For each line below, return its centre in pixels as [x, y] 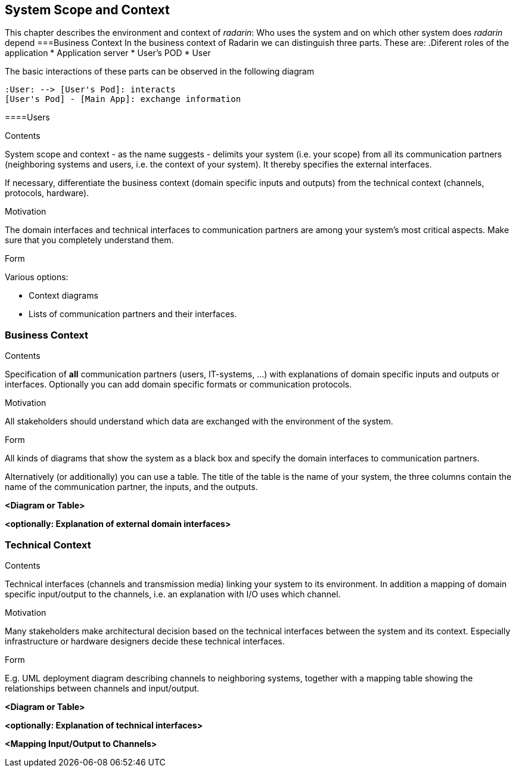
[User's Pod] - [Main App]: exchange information [123, 99]
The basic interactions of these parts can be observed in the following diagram [160, 72]
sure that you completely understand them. [89, 240]
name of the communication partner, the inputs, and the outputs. [131, 487]
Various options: [37, 277]
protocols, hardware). [47, 193]
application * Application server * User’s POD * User [108, 53]
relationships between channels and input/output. [102, 688]
